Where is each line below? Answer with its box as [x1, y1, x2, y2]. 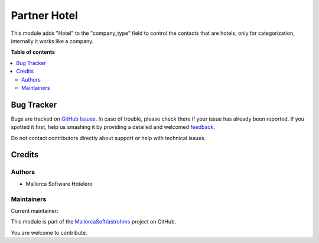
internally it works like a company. [11, 37, 94, 44]
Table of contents [11, 48, 56, 56]
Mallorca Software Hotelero [25, 180, 93, 187]
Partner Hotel [11, 9, 78, 22]
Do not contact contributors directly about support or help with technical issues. [11, 134, 206, 141]
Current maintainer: [11, 207, 58, 214]
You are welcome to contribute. [11, 229, 87, 236]
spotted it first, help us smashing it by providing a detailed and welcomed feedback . [11, 124, 216, 131]
